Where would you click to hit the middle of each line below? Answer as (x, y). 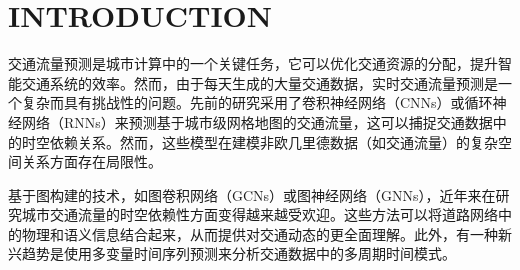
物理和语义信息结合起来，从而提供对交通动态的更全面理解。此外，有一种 (259, 233)
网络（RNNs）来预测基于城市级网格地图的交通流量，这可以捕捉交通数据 (257, 121)
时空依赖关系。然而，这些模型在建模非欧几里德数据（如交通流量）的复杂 (259, 141)
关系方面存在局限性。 (91, 161)
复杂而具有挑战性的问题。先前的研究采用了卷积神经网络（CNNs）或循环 (257, 102)
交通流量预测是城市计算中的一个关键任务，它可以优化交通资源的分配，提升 (253, 63)
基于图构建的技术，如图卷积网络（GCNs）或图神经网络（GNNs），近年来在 (252, 194)
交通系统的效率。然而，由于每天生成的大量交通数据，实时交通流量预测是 (259, 82)
